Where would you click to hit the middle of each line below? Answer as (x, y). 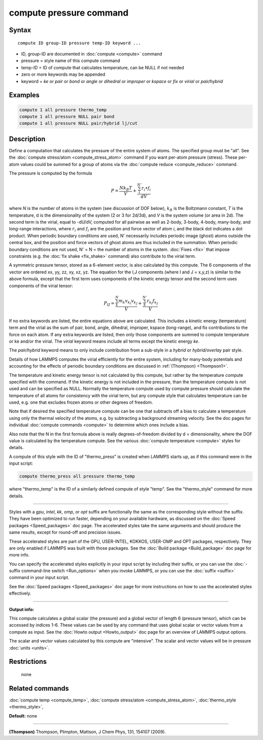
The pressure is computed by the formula (51, 173)
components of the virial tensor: (41, 286)
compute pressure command (69, 13)
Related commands (39, 688)
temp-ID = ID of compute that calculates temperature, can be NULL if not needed (103, 67)
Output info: (21, 609)
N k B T (126, 189)
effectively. (20, 594)
